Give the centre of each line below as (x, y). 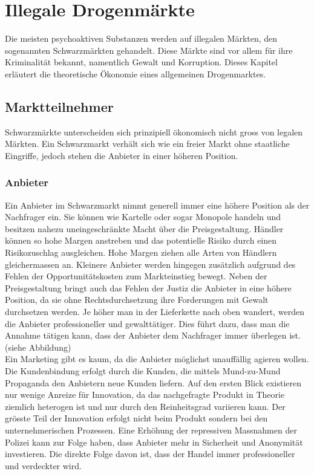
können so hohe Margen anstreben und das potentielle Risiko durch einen (141, 240)
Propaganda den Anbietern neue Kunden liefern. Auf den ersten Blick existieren (153, 382)
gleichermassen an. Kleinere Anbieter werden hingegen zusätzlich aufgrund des (150, 264)
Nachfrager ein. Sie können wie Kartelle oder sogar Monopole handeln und (143, 217)
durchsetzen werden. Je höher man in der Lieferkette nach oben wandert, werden (155, 312)
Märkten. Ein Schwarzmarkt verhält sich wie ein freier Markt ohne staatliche (147, 144)
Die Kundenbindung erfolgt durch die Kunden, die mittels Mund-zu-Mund (143, 371)
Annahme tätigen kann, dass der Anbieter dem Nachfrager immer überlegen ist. (153, 335)
